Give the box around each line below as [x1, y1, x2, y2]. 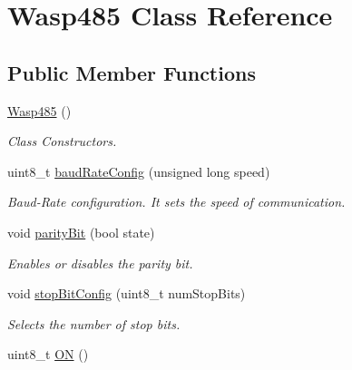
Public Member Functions [7, 58, 256, 86]
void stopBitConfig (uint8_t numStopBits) [7, 284, 246, 303]
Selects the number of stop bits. [7, 314, 181, 333]
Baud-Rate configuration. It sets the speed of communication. [7, 192, 346, 211]
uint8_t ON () [7, 345, 89, 364]
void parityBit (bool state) [7, 222, 155, 241]
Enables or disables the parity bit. [7, 253, 193, 272]
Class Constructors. [7, 131, 117, 151]
